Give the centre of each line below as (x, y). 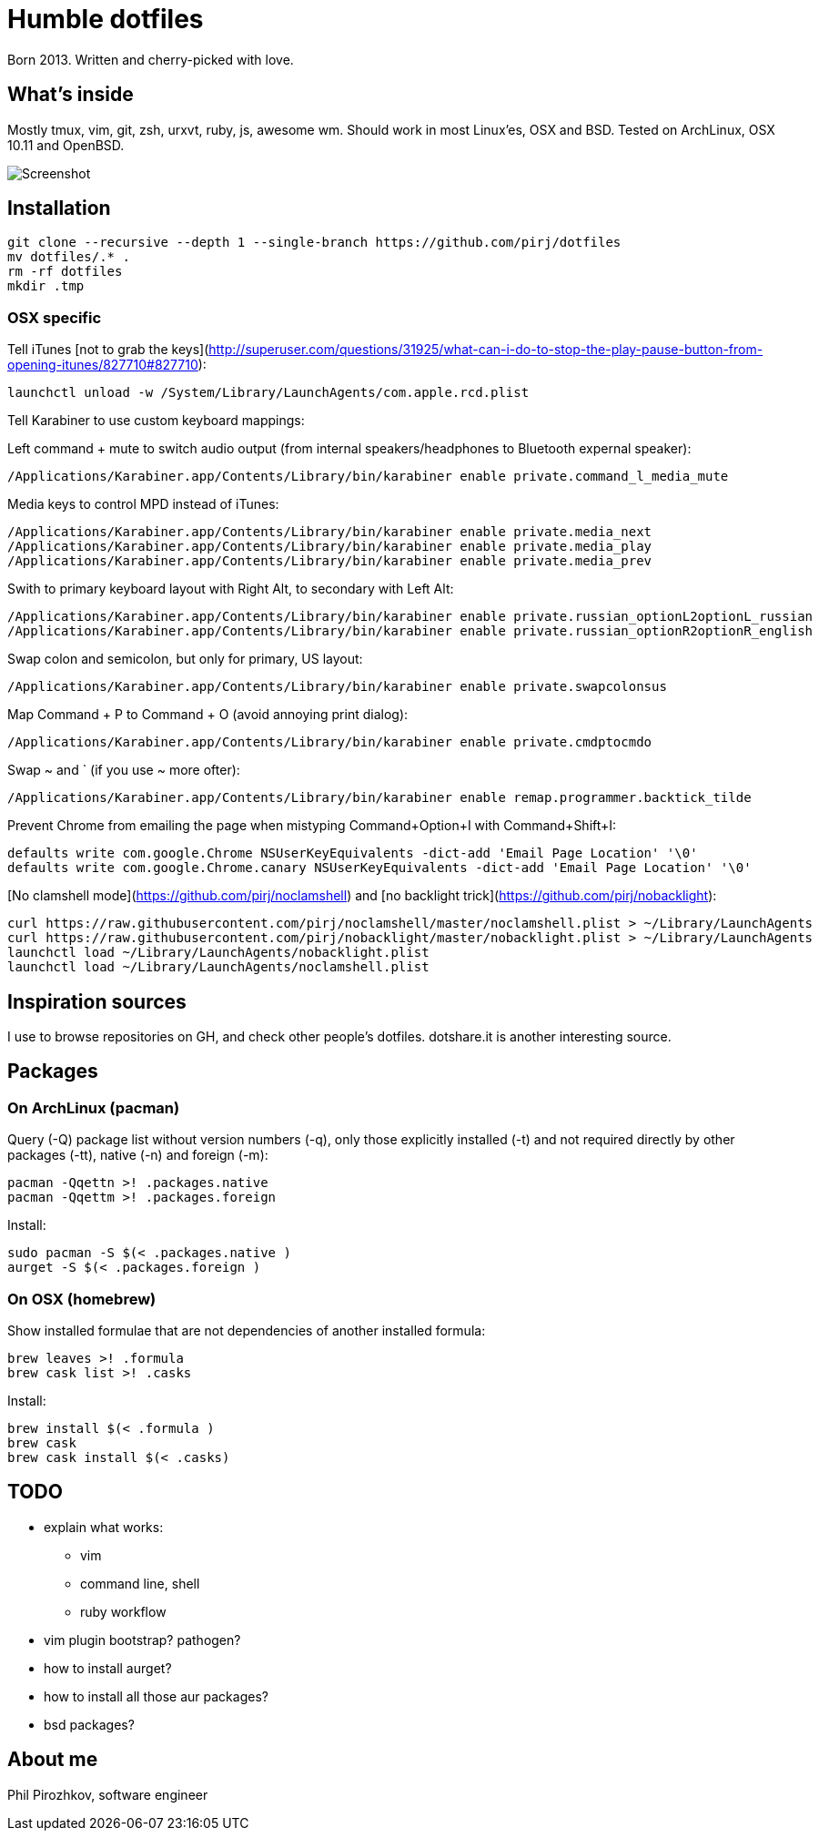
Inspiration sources (97, 1001)
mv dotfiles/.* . (69, 257)
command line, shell (140, 1583)
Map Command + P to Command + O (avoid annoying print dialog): (208, 715)
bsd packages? (89, 1724)
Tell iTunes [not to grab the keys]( (108, 350)
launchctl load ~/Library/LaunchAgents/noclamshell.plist (218, 967)
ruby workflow (123, 1611)
